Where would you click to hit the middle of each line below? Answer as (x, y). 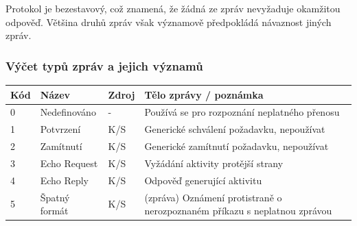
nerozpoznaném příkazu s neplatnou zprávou (238, 211)
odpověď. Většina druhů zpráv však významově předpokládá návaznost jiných (169, 22)
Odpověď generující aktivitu (203, 180)
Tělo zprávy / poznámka (204, 94)
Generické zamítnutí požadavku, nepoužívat (237, 146)
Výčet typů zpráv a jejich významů (104, 65)
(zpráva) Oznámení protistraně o (213, 197)
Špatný (55, 197)
